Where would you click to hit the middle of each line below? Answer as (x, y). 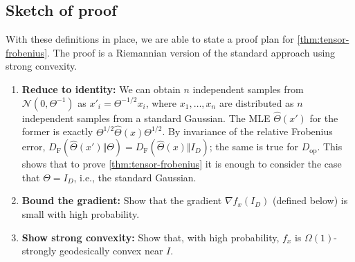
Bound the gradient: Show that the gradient (122, 200)
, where (161, 102)
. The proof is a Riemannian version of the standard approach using (191, 52)
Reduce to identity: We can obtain (101, 89)
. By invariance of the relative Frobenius (247, 131)
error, (34, 147)
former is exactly (57, 131)
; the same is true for (254, 147)
